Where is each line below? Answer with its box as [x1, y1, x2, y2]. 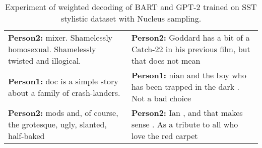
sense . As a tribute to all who [131, 118, 238, 130]
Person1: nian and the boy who [131, 69, 246, 81]
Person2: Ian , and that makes [131, 107, 243, 118]
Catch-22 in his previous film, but [131, 43, 250, 55]
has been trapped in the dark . [131, 81, 239, 92]
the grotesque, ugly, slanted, [8, 118, 107, 130]
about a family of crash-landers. [8, 86, 120, 98]
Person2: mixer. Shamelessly [8, 32, 113, 43]
